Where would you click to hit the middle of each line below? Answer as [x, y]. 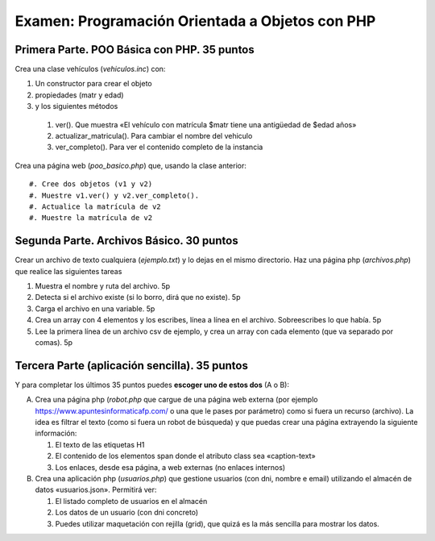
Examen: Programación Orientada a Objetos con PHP [195, 21]
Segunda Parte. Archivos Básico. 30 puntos [126, 241]
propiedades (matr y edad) [79, 95]
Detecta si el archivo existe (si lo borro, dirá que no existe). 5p [138, 298]
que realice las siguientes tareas [68, 271]
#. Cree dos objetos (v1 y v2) [91, 184]
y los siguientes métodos [77, 106]
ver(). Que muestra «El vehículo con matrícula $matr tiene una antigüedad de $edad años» [206, 124]
